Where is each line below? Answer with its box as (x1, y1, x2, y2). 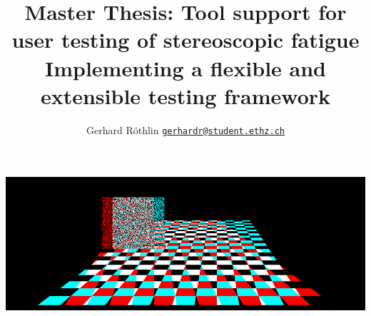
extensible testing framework (40, 81, 331, 110)
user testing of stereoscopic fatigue (11, 25, 360, 54)
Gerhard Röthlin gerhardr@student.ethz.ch (86, 122, 285, 137)
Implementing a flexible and (44, 53, 327, 82)
